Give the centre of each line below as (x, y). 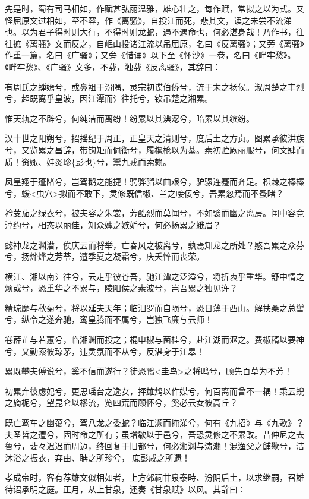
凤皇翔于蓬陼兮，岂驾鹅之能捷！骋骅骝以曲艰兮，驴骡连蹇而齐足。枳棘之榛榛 (154, 181)
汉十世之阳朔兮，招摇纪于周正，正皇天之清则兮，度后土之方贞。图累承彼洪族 (154, 138)
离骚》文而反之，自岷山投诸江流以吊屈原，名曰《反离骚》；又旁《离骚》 (167, 43)
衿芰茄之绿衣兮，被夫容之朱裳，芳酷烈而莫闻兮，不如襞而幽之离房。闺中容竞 (154, 213)
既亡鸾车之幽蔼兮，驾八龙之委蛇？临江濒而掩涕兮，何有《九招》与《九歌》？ (154, 423)
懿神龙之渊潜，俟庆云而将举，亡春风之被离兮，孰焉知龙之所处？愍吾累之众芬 (154, 244)
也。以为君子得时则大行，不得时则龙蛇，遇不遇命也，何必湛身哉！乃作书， (150, 32)
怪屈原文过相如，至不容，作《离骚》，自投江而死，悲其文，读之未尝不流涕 (148, 20)
